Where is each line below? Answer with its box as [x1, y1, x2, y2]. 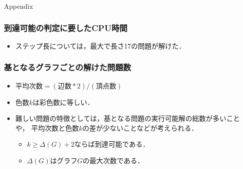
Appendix [4, 1, 33, 11]
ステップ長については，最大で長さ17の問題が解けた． [15, 40, 186, 51]
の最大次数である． [82, 155, 144, 165]
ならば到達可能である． [74, 139, 150, 149]
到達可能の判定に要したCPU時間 [4, 21, 128, 34]
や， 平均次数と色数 [15, 122, 79, 133]
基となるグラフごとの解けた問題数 [4, 61, 131, 73]
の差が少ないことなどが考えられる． [82, 122, 198, 133]
